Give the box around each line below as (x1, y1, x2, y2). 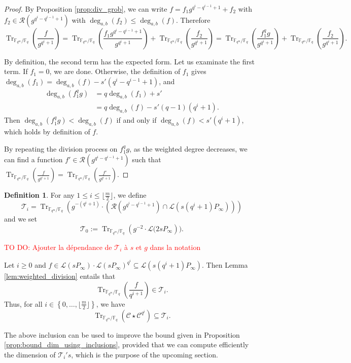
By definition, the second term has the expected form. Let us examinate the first (4, 56, 255, 66)
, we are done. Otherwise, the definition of (49, 66, 181, 77)
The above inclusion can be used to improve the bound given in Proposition (4, 329, 240, 340)
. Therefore (176, 14, 210, 25)
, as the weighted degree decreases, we (129, 143, 248, 154)
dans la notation (150, 241, 201, 252)
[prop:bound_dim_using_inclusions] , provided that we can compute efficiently (4, 339, 249, 350)
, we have (96, 298, 125, 309)
